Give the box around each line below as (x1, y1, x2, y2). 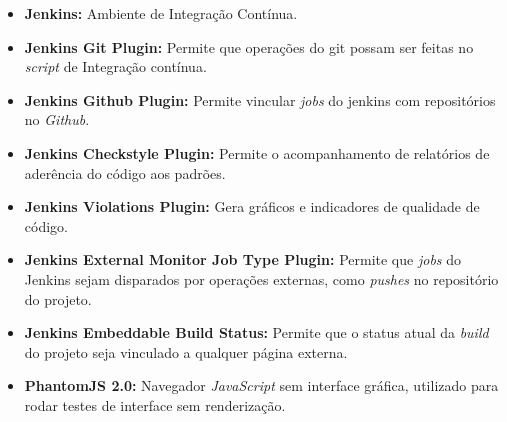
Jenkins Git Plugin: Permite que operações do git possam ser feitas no (24, 36, 474, 57)
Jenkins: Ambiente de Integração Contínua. (24, 3, 298, 23)
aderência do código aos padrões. (24, 162, 226, 183)
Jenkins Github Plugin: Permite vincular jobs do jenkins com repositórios (24, 89, 496, 110)
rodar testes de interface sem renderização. (24, 394, 286, 415)
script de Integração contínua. (24, 56, 207, 77)
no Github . (24, 109, 90, 130)
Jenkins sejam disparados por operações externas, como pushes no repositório (24, 268, 499, 289)
